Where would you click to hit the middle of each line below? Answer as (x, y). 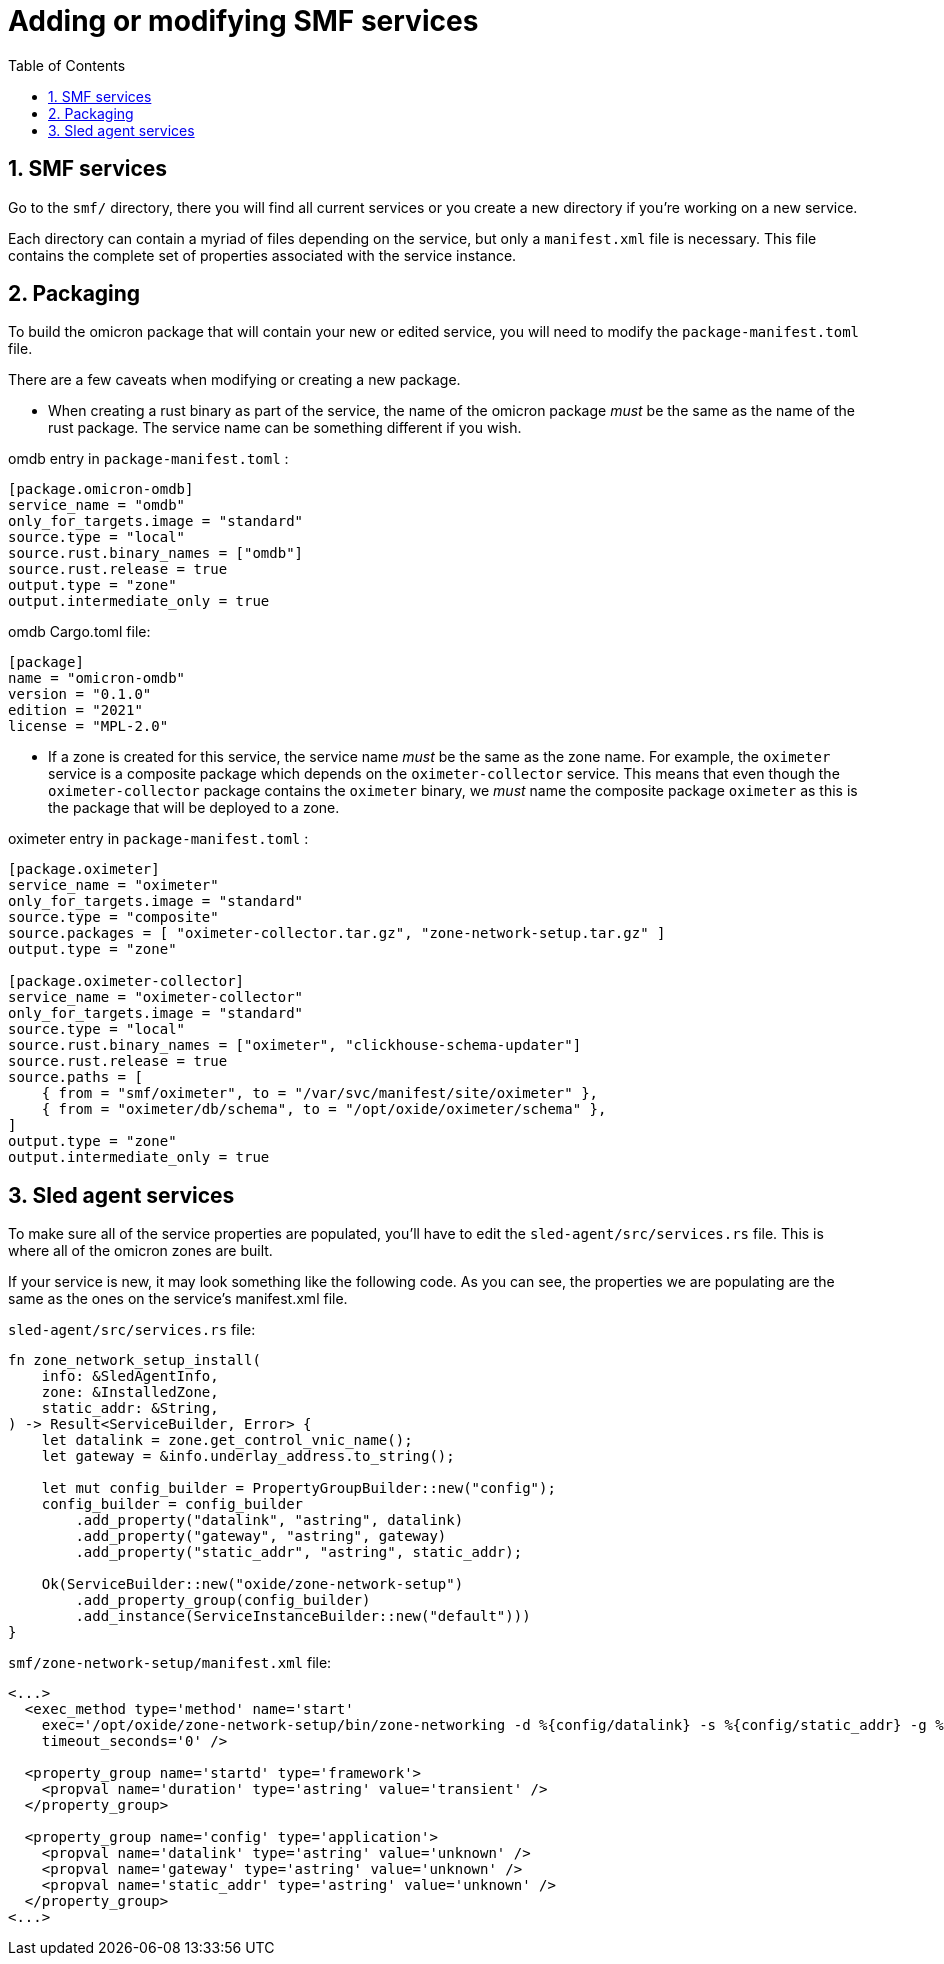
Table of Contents (67, 65)
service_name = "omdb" (97, 505)
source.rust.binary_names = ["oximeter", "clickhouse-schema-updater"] (295, 1045)
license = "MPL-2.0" (88, 726)
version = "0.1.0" (80, 694)
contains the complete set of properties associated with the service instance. (262, 255)
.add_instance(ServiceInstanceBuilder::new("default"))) (303, 1616)
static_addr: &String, (130, 1408)
